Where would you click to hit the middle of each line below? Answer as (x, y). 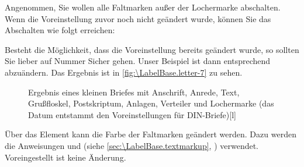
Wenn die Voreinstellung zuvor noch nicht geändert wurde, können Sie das (138, 18)
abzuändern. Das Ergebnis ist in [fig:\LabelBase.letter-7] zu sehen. (124, 72)
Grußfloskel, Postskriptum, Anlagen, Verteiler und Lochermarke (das (151, 103)
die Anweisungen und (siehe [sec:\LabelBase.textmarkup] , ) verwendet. (132, 145)
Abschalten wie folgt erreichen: (60, 30)
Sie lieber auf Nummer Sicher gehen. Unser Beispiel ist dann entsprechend (138, 61)
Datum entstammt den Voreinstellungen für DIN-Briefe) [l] (132, 114)
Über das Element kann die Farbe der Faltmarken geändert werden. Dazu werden (151, 134)
